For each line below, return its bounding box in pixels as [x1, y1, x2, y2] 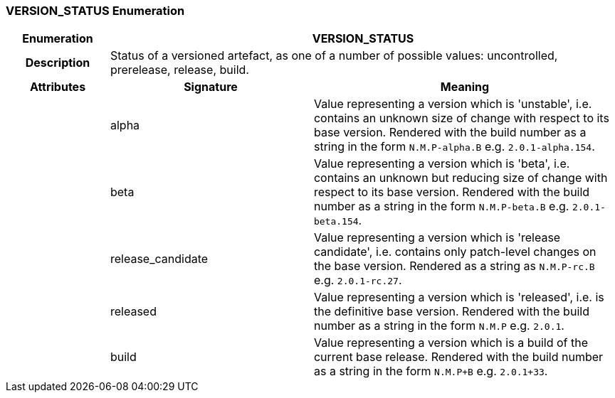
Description [25, 55, 90, 70]
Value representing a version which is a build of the [313, 335, 588, 350]
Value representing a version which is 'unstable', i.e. [313, 97, 592, 112]
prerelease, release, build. [110, 63, 249, 77]
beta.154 [313, 216, 359, 227]
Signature [184, 80, 238, 95]
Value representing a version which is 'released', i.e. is [313, 290, 604, 305]
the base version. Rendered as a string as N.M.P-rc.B [313, 259, 595, 274]
